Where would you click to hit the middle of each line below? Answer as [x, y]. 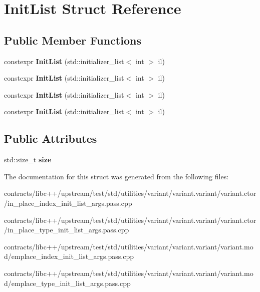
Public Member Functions [73, 40]
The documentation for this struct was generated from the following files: [116, 176]
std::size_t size [28, 160]
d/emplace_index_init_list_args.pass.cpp [69, 256]
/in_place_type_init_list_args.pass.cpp [67, 230]
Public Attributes [51, 138]
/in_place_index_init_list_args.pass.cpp [68, 203]
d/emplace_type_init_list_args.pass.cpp [67, 283]
